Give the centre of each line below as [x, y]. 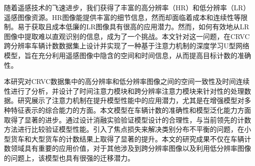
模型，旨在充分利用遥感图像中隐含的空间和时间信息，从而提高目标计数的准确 [127, 55]
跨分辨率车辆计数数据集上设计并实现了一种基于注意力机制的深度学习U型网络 [127, 46]
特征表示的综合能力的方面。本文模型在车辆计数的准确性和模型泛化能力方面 [131, 110]
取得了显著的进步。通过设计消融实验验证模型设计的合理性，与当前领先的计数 [127, 119]
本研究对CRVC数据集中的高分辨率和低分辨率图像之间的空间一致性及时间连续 [127, 81]
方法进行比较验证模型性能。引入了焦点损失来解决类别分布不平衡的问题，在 [124, 129]
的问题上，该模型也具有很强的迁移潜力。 [69, 157]
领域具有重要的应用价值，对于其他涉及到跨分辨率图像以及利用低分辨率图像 [131, 148]
